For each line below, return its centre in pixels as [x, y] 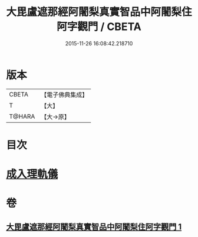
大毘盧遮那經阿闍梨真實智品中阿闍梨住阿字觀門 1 [94, 227]
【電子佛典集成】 [65, 95]
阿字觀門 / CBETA [99, 27]
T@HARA [22, 116]
